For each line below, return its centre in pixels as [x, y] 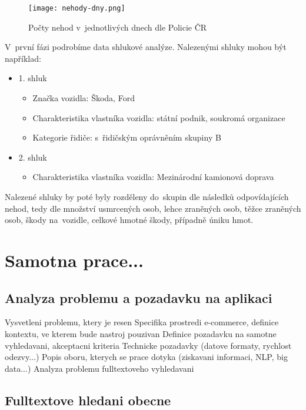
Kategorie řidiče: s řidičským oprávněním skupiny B [127, 137]
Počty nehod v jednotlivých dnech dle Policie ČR [118, 27]
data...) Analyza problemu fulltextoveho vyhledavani [99, 368]
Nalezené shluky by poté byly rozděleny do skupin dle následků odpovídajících [147, 196]
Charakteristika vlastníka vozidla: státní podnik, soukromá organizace [159, 117]
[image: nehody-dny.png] [77, 8]
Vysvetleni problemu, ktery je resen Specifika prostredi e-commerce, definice [142, 322]
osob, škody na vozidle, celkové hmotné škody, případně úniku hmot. [129, 220]
